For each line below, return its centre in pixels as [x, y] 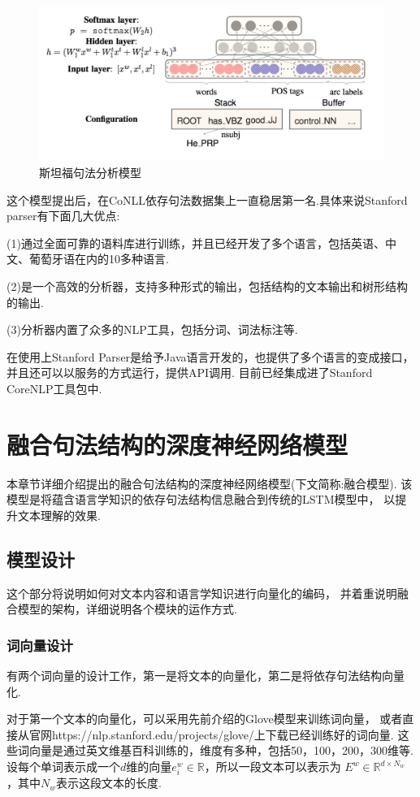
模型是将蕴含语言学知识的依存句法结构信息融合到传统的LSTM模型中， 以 [201, 499]
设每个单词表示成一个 [63, 767]
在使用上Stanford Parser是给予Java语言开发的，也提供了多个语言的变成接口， [210, 356]
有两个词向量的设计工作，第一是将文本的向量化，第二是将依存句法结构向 [200, 676]
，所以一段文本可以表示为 [273, 767]
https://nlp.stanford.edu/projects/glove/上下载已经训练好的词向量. [223, 734]
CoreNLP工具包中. [54, 388]
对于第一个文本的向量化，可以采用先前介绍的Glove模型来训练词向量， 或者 [205, 719]
